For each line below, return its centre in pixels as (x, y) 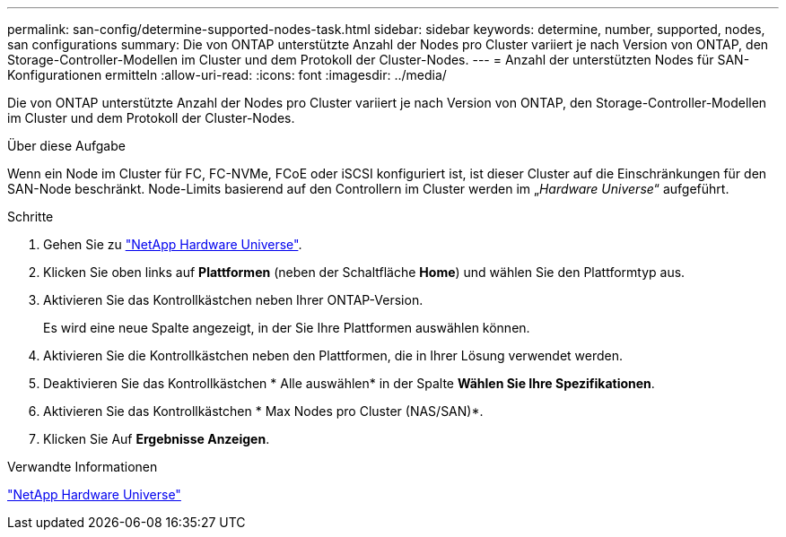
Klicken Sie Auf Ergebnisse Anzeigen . (157, 439)
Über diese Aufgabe (66, 146)
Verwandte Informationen (83, 467)
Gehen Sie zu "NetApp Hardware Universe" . (173, 244)
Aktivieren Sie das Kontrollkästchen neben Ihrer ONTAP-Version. (233, 300)
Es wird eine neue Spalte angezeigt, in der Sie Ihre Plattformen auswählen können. (287, 328)
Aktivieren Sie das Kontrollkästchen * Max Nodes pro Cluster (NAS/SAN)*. (263, 411)
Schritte (31, 217)
